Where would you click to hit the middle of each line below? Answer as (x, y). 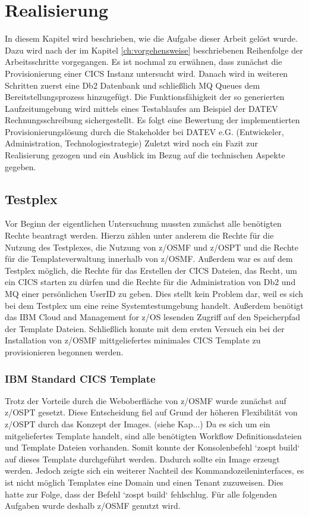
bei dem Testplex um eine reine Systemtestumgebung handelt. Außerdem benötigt (154, 305)
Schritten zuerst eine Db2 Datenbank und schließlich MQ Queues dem (133, 85)
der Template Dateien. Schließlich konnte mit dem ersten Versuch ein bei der (145, 328)
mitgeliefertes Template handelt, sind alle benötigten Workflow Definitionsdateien (153, 435)
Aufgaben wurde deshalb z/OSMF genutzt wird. (93, 506)
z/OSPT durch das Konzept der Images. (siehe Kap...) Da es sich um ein (138, 423)
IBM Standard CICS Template (80, 378)
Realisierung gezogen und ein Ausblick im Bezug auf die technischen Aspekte (145, 155)
